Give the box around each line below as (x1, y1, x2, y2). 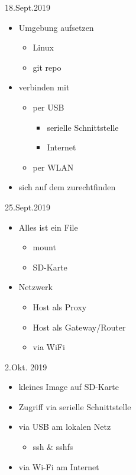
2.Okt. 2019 (5, 360, 47, 373)
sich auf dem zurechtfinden (18, 181, 116, 193)
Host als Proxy (33, 300, 87, 313)
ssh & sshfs (33, 441, 73, 453)
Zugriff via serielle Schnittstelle (18, 400, 131, 413)
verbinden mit (18, 81, 70, 93)
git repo (33, 61, 61, 73)
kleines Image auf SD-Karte (18, 380, 119, 393)
